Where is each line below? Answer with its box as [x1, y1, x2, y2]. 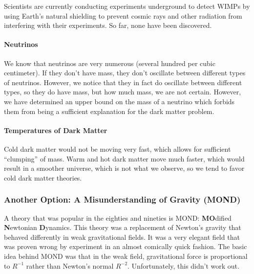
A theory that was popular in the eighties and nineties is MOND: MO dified [4, 212, 232, 223]
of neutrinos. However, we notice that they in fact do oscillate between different [4, 77, 242, 87]
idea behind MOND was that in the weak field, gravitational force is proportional [4, 251, 248, 261]
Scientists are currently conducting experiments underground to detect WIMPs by [4, 1, 250, 11]
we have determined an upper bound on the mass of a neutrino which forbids [4, 96, 235, 106]
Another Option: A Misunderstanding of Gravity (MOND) [4, 193, 241, 205]
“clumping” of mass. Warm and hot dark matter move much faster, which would [4, 153, 245, 163]
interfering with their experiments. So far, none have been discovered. [4, 20, 212, 30]
